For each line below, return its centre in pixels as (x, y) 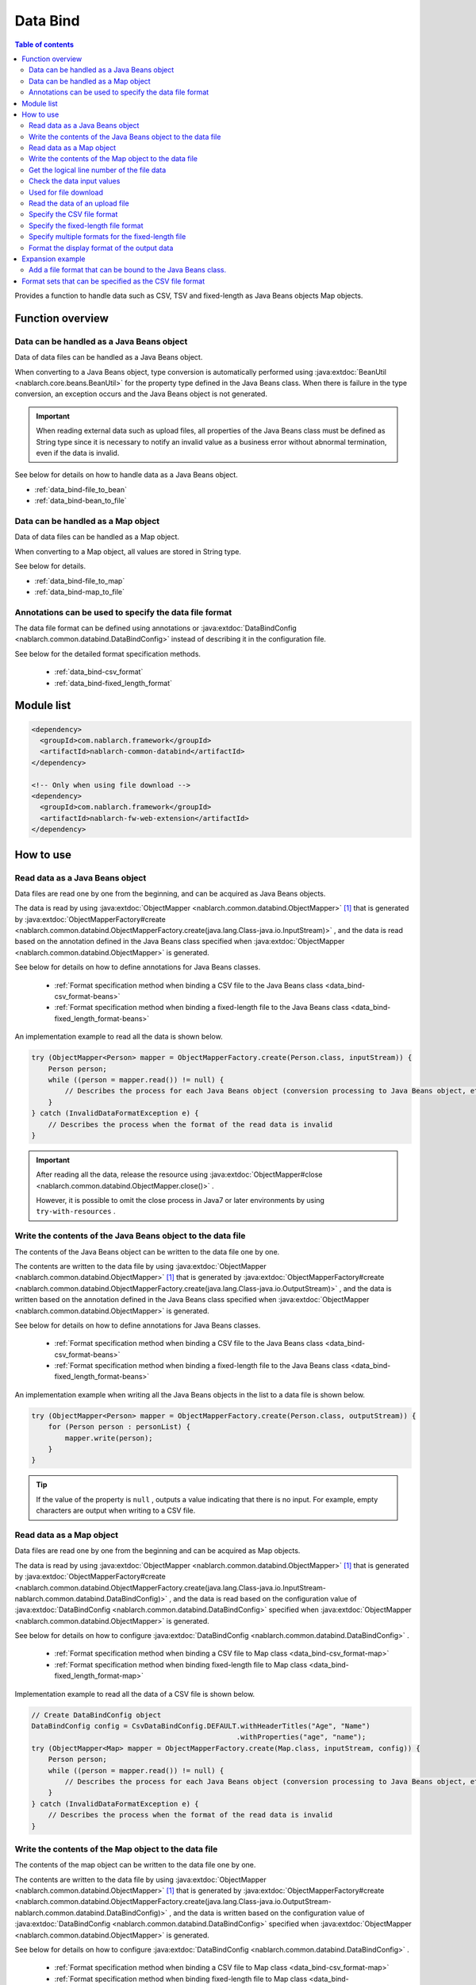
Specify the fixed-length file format (86, 225)
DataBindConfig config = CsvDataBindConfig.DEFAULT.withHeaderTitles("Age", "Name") (201, 1726)
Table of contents (44, 44)
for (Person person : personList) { (119, 1427)
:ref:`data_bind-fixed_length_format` (113, 683)
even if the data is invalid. (78, 453)
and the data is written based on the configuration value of (269, 1913)
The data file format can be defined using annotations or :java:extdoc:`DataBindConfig (155, 628)
